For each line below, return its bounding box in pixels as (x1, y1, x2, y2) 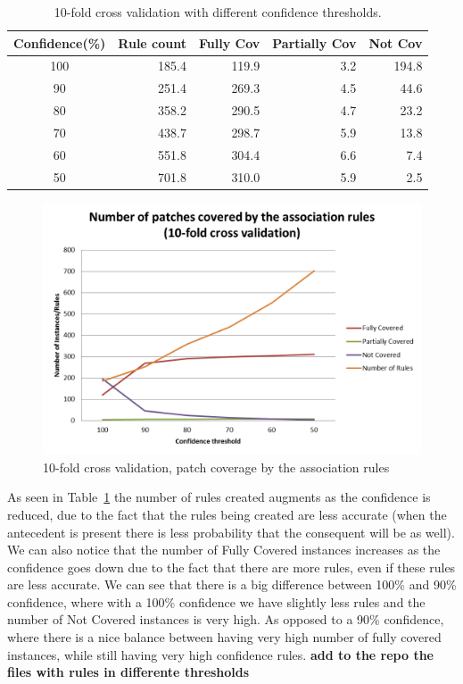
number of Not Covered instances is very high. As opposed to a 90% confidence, (7, 610, 444, 629)
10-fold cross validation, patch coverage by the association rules (43, 457, 390, 476)
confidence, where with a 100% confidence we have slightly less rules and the (7, 592, 426, 611)
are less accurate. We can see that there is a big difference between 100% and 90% (7, 575, 457, 594)
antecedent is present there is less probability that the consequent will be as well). (7, 522, 455, 541)
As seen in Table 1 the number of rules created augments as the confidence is (7, 488, 431, 506)
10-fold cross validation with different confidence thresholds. (54, 3, 382, 21)
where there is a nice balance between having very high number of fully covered (7, 628, 442, 646)
